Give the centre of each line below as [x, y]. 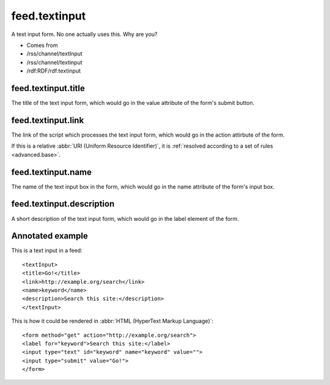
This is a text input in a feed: [47, 251]
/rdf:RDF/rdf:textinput [53, 71]
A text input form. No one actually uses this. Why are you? [84, 34]
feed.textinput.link [48, 120]
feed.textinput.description [63, 204]
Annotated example [50, 236]
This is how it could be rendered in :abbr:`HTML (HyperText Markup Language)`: [112, 321]
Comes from [42, 45]
